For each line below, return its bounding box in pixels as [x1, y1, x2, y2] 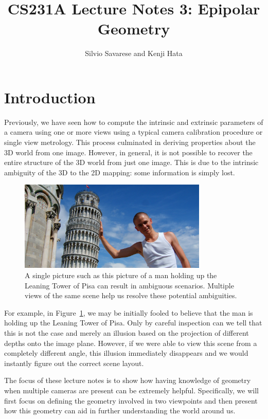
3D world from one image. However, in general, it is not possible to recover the [4, 147, 253, 157]
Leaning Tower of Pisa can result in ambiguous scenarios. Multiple [25, 280, 234, 290]
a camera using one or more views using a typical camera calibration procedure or [4, 126, 263, 137]
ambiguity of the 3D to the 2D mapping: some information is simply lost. [4, 167, 235, 177]
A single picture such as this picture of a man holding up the [25, 269, 217, 280]
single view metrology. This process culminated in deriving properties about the [4, 137, 256, 148]
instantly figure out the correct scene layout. [4, 357, 144, 368]
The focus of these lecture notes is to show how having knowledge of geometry [4, 375, 251, 386]
